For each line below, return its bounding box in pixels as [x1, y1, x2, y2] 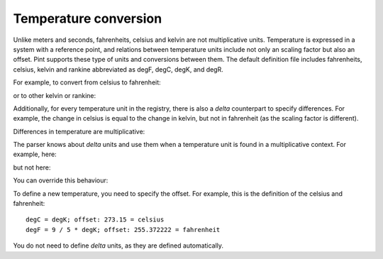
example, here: [13, 150, 57, 159]
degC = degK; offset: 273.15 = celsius [26, 216, 165, 224]
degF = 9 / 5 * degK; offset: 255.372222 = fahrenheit [26, 226, 221, 233]
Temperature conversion [13, 11, 162, 26]
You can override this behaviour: [13, 176, 109, 184]
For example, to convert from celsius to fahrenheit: [13, 78, 161, 87]
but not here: [13, 163, 51, 172]
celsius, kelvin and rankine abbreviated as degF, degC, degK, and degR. [13, 65, 223, 74]
